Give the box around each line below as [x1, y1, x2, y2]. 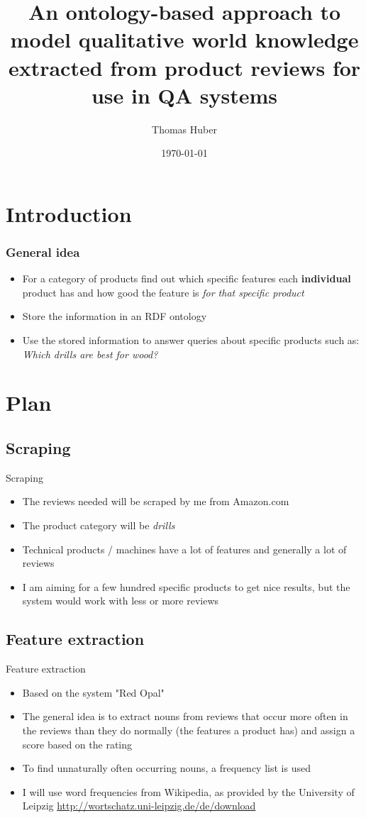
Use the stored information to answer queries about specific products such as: [22, 333, 360, 348]
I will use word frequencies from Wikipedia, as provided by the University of [22, 784, 355, 799]
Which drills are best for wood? [22, 346, 158, 361]
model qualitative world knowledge [10, 25, 359, 54]
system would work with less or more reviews [22, 593, 219, 608]
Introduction [6, 199, 132, 228]
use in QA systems [91, 80, 278, 109]
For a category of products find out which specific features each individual [22, 271, 351, 286]
